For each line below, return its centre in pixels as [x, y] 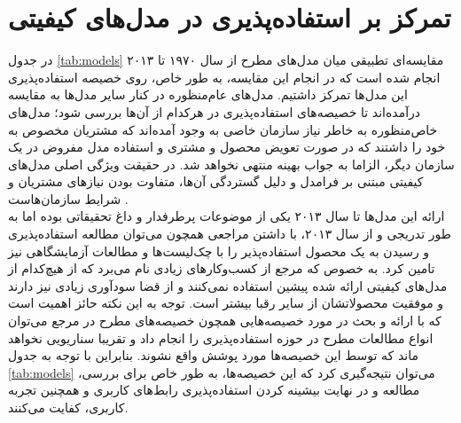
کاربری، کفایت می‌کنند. [68, 407]
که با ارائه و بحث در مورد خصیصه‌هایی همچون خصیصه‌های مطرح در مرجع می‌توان [225, 321]
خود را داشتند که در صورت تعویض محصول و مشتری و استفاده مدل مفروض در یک [227, 147]
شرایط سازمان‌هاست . [68, 198]
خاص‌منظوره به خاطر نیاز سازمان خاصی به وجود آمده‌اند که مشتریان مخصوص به [223, 129]
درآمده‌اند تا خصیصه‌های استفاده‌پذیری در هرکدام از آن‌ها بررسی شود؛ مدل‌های [215, 111]
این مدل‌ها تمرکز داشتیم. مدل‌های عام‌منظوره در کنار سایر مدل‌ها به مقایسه [208, 94]
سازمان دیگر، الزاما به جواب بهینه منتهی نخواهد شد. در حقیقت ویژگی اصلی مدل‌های [231, 164]
